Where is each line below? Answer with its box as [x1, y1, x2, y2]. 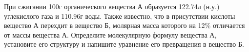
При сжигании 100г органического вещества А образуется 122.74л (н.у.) [4, 1, 220, 11]
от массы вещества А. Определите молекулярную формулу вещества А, [4, 29, 217, 39]
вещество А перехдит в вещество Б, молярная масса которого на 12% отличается [4, 20, 245, 30]
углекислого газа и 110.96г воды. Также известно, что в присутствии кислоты [4, 11, 235, 21]
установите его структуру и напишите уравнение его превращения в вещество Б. [4, 39, 244, 49]
